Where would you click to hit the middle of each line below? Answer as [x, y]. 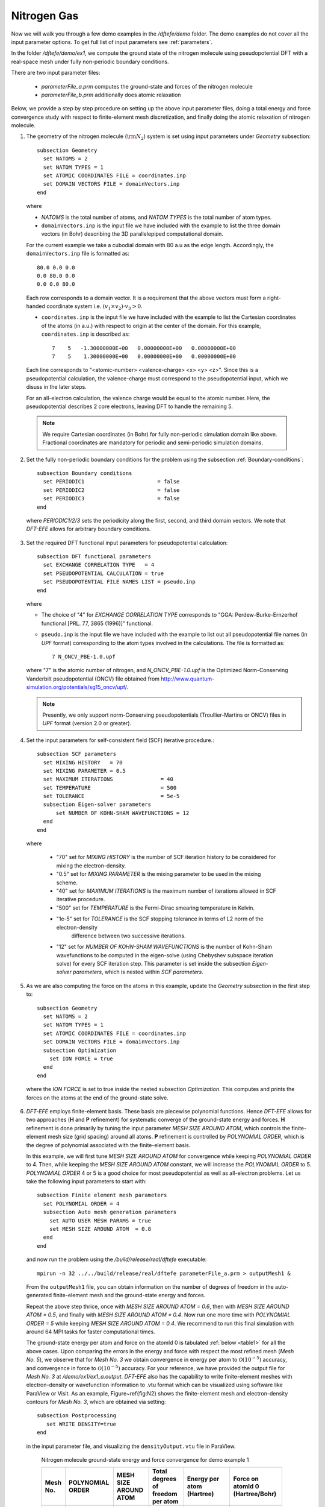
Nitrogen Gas [45, 16]
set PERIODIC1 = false [111, 482]
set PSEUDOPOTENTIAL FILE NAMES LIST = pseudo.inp [119, 582]
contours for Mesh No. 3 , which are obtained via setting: [96, 1402]
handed [36, 306]
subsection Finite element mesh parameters [102, 1195]
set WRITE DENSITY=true [81, 1424]
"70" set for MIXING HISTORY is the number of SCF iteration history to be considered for [166, 857]
